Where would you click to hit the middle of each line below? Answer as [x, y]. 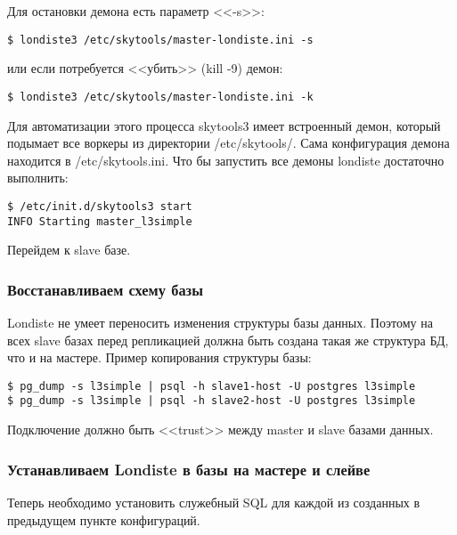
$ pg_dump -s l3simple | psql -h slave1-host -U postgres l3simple [212, 386]
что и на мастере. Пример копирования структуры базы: [159, 357]
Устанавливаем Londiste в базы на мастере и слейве [189, 469]
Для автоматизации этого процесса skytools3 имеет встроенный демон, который [224, 125]
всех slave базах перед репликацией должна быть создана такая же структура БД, [228, 340]
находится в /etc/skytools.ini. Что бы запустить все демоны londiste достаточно [226, 160]
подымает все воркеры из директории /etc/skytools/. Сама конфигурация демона [228, 143]
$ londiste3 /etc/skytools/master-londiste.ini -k [160, 97]
